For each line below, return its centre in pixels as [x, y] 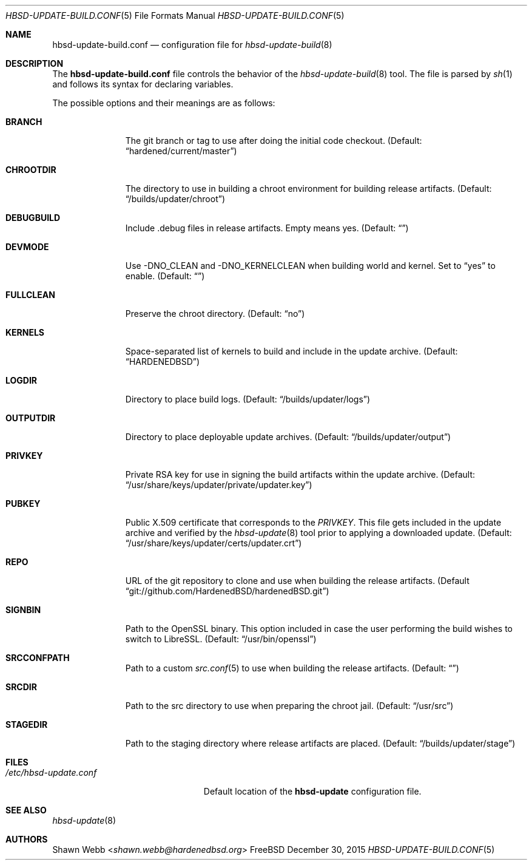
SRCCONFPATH [38, 658]
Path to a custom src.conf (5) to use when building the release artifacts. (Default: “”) [292, 668]
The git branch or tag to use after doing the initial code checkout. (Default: [274, 141]
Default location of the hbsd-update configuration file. [312, 791]
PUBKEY [23, 504]
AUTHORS [27, 839]
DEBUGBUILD [33, 218]
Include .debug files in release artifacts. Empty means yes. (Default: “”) [267, 228]
